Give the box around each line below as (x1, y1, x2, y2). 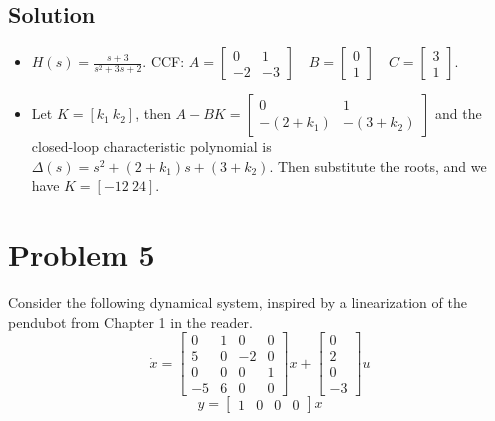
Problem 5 (8, 234, 155, 275)
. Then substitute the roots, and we (269, 155, 487, 176)
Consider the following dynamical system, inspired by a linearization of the (8, 292, 467, 313)
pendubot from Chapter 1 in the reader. (8, 311, 253, 332)
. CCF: (142, 51, 185, 72)
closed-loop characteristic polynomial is (31, 136, 272, 157)
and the (435, 103, 482, 124)
